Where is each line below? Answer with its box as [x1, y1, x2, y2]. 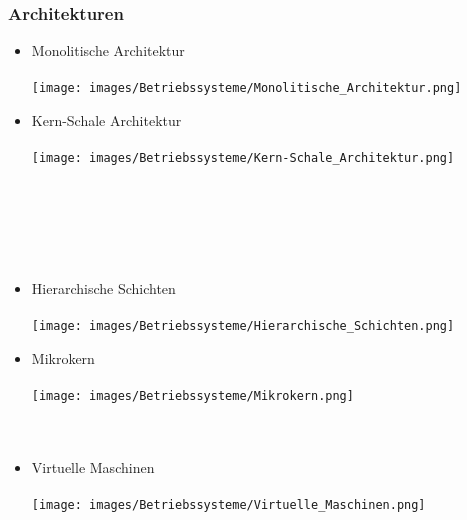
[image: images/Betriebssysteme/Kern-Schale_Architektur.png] [31, 151, 455, 166]
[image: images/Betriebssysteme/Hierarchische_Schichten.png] [31, 319, 455, 334]
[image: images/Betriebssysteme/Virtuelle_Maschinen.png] [31, 497, 426, 512]
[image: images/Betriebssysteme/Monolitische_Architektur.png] [31, 81, 462, 96]
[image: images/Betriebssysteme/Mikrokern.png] [31, 388, 354, 403]
